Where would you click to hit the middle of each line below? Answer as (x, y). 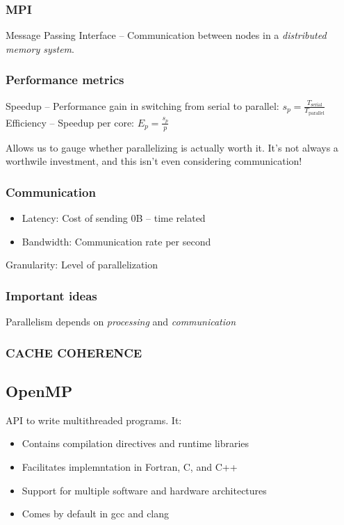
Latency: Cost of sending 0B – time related (114, 218)
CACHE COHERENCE (74, 352)
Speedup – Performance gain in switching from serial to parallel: (142, 105)
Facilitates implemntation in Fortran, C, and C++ (130, 466)
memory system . (40, 48)
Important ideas (51, 295)
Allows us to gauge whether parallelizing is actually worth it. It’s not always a (172, 147)
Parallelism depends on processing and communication (121, 322)
